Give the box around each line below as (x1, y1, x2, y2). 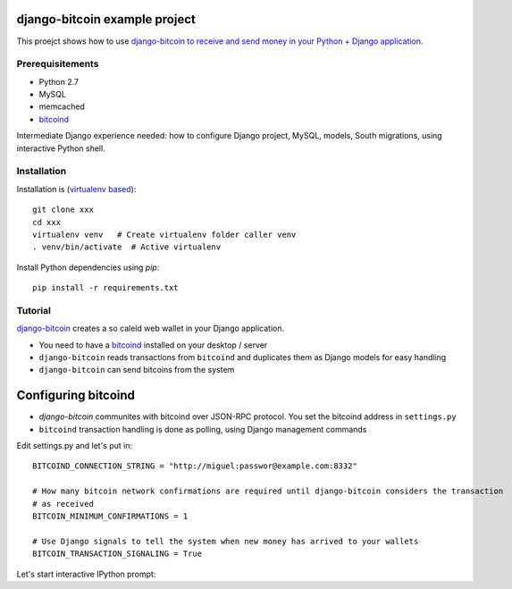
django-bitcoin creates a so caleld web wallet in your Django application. (16, 323, 285, 334)
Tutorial (16, 304, 51, 316)
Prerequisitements (16, 58, 99, 71)
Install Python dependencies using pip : (16, 262, 160, 273)
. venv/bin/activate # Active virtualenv (32, 242, 222, 252)
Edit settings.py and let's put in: (16, 441, 133, 451)
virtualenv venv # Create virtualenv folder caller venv (32, 229, 297, 240)
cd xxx (32, 217, 62, 227)
